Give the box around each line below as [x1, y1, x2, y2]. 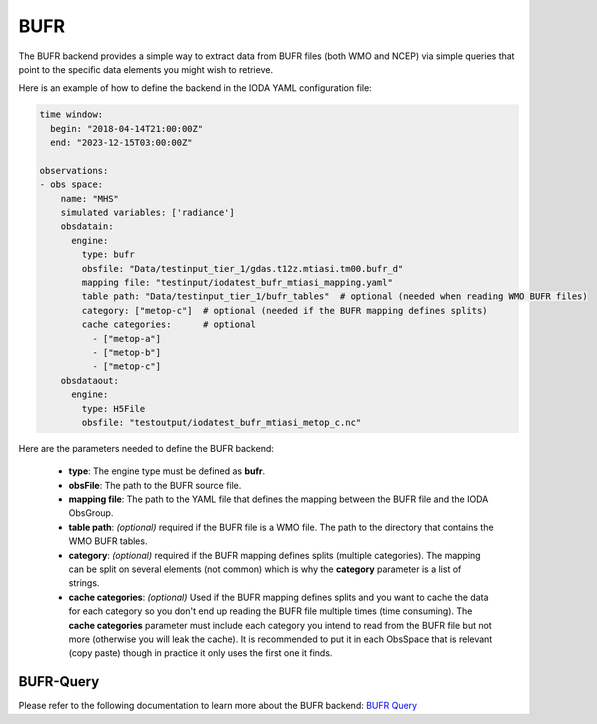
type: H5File [81, 403, 146, 414]
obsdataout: [60, 375, 120, 386]
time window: [39, 109, 104, 120]
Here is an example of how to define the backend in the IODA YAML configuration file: [18, 82, 372, 94]
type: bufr [81, 249, 135, 260]
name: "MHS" [60, 193, 120, 204]
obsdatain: [60, 221, 114, 232]
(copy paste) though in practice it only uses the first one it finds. [68, 647, 333, 659]
